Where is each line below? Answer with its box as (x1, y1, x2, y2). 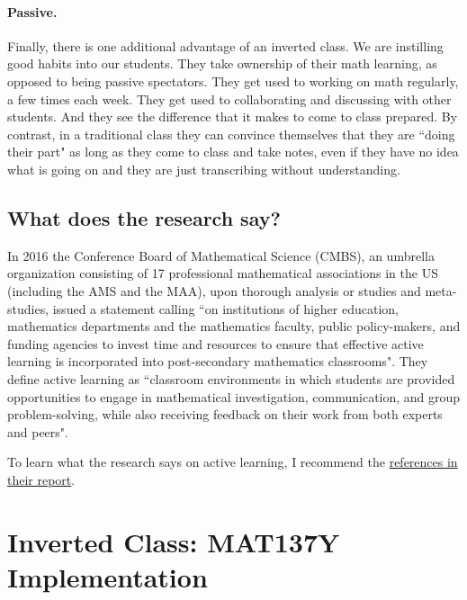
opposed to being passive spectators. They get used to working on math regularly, (7, 71, 459, 90)
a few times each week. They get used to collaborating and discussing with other (7, 89, 452, 108)
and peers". (7, 422, 68, 441)
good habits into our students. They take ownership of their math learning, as (7, 54, 437, 73)
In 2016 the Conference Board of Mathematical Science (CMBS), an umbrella (7, 246, 435, 264)
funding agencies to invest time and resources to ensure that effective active (7, 334, 424, 353)
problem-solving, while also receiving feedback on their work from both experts (7, 405, 443, 424)
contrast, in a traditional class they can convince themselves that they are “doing (7, 124, 455, 143)
